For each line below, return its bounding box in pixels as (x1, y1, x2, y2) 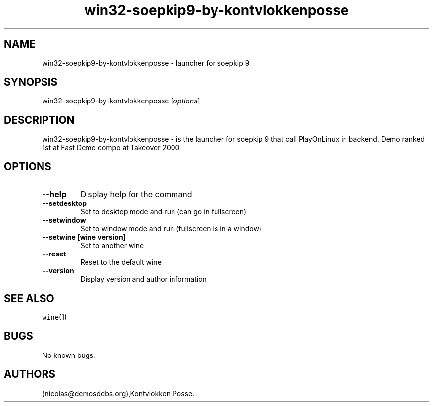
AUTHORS (4, 368, 56, 381)
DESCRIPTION (4, 113, 75, 126)
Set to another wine (80, 241, 144, 250)
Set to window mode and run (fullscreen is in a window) (80, 224, 262, 233)
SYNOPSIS (4, 76, 58, 89)
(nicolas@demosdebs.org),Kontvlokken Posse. (42, 389, 195, 398)
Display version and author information (80, 275, 207, 284)
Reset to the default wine (80, 258, 162, 267)
